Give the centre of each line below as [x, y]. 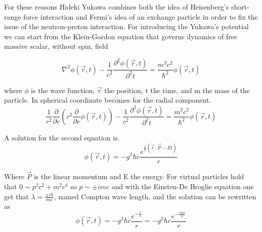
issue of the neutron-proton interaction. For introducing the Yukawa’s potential [126, 26]
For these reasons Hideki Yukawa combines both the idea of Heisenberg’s [117, 7]
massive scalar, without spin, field [56, 46]
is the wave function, [63, 90]
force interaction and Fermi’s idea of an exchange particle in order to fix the [141, 16]
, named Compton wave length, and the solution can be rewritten [155, 196]
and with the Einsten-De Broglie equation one [183, 186]
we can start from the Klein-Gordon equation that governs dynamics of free [121, 36]
